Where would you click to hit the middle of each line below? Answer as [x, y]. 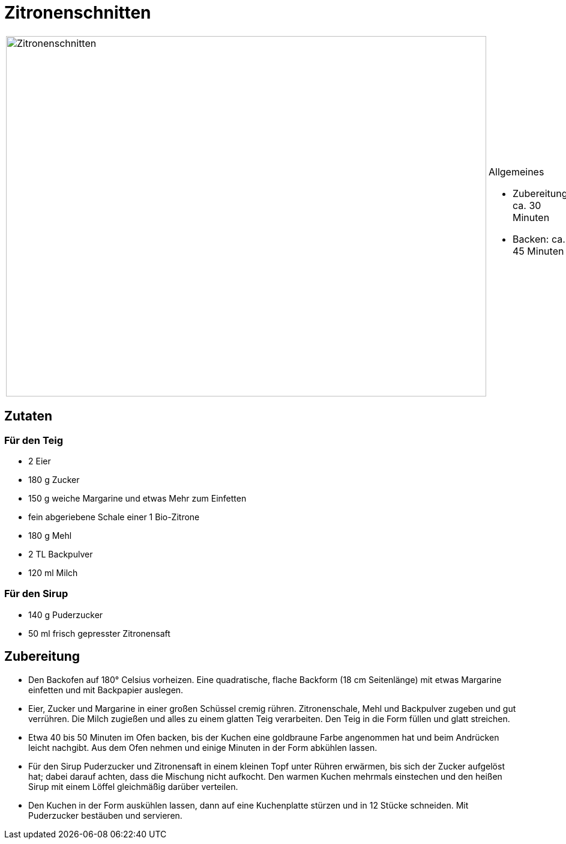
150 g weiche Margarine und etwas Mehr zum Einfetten [137, 498]
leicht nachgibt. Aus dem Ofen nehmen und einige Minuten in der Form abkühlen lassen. [203, 747]
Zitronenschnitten [78, 13]
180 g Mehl [50, 535]
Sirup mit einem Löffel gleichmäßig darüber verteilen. [133, 786]
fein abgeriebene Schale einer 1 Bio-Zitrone [114, 517]
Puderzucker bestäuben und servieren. [105, 815]
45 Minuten [538, 251]
